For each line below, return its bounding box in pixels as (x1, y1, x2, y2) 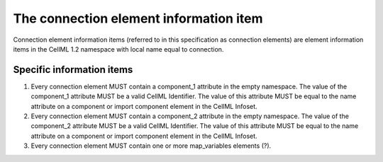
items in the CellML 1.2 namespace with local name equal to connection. (13, 45, 224, 53)
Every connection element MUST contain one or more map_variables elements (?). (30, 141, 272, 150)
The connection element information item (13, 11, 263, 26)
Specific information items (13, 64, 133, 76)
